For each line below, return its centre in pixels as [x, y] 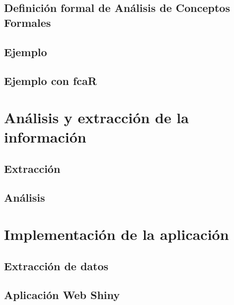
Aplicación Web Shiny [62, 295]
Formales [28, 22]
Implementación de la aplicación [117, 234]
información [45, 137]
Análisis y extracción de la [96, 117]
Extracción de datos [56, 266]
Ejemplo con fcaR [50, 81]
